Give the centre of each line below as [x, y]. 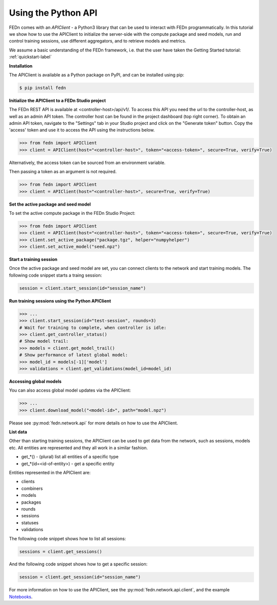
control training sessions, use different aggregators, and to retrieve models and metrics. [98, 41]
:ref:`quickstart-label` [30, 57]
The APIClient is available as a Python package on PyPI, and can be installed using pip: [97, 75]
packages [31, 502]
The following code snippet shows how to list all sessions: [68, 538]
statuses [30, 523]
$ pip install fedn [43, 88]
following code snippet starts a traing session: [56, 275]
